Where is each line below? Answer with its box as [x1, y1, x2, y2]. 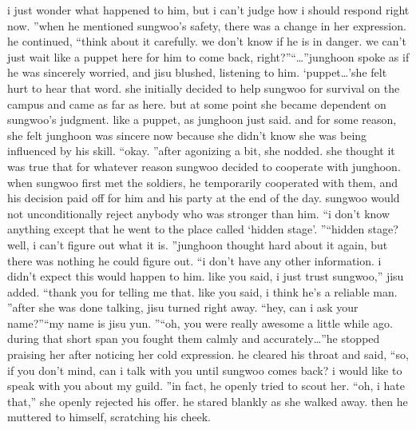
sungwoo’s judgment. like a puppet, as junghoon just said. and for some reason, [7, 111, 397, 128]
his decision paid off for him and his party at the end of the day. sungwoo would [7, 189, 400, 206]
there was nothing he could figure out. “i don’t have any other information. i [7, 252, 382, 269]
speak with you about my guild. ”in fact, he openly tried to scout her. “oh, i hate [7, 377, 406, 394]
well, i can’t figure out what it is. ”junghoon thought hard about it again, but [7, 236, 388, 253]
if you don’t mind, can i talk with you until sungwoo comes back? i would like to [7, 361, 402, 378]
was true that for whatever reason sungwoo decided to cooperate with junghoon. [7, 157, 401, 174]
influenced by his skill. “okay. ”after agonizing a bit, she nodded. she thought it [7, 142, 395, 159]
